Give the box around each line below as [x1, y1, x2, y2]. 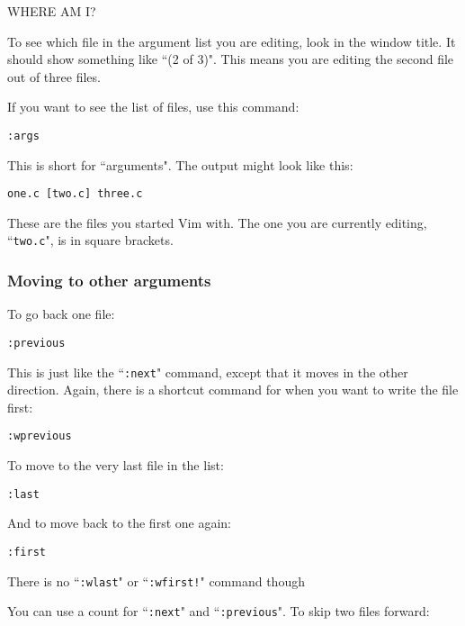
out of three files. [7, 67, 101, 86]
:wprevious [7, 430, 72, 443]
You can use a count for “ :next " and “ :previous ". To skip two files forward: [7, 602, 430, 621]
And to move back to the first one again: [7, 513, 231, 532]
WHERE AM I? [7, 2, 96, 20]
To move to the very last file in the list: [7, 456, 224, 475]
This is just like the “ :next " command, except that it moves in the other [7, 362, 408, 381]
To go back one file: [7, 304, 115, 323]
